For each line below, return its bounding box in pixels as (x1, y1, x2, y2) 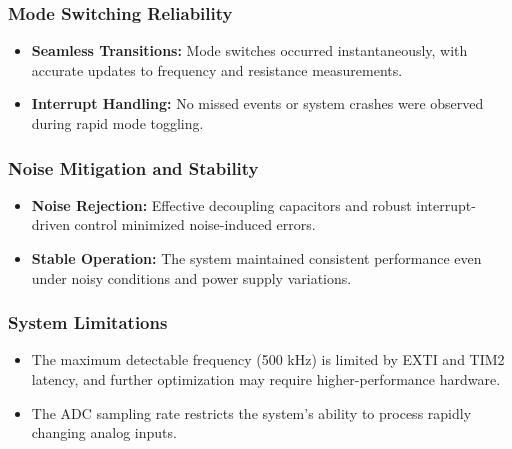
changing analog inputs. (31, 422, 177, 443)
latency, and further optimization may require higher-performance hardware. (31, 369, 501, 389)
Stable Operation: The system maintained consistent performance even (31, 248, 482, 268)
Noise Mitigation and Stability (8, 155, 259, 180)
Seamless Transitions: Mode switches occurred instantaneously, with (31, 40, 468, 61)
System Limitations (8, 310, 168, 335)
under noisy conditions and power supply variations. (31, 267, 352, 288)
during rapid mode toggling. (31, 113, 204, 133)
